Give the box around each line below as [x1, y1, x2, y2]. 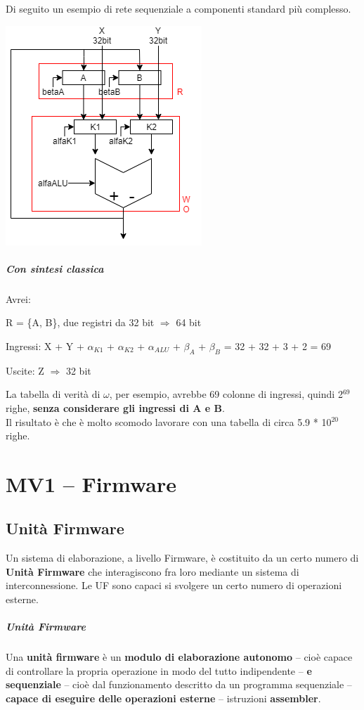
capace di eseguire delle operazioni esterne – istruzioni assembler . [6, 691, 321, 705]
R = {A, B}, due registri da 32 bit [6, 315, 155, 330]
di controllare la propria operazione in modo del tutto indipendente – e [6, 663, 312, 678]
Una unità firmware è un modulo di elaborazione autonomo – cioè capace [6, 650, 353, 664]
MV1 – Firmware [6, 469, 177, 498]
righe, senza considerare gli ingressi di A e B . [6, 400, 225, 415]
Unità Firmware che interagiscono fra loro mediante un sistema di [6, 564, 299, 579]
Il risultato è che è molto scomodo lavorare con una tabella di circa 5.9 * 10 [6, 414, 332, 429]
